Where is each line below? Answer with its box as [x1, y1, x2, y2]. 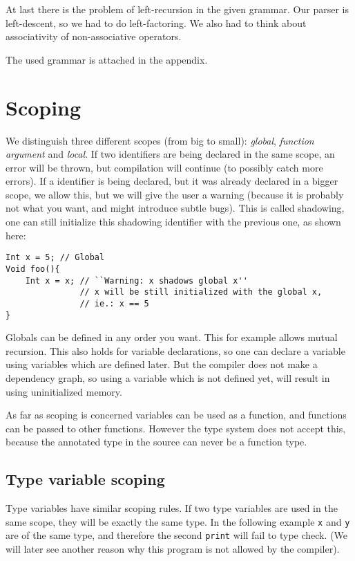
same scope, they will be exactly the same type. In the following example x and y [6, 514, 350, 528]
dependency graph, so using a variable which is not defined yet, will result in [6, 370, 330, 385]
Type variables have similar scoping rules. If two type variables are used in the [6, 501, 338, 515]
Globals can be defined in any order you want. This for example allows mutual [6, 330, 338, 344]
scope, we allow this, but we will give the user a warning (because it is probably [6, 187, 344, 201]
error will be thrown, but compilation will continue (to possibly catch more [6, 160, 323, 174]
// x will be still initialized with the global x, [79, 287, 323, 297]
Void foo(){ [6, 264, 60, 274]
